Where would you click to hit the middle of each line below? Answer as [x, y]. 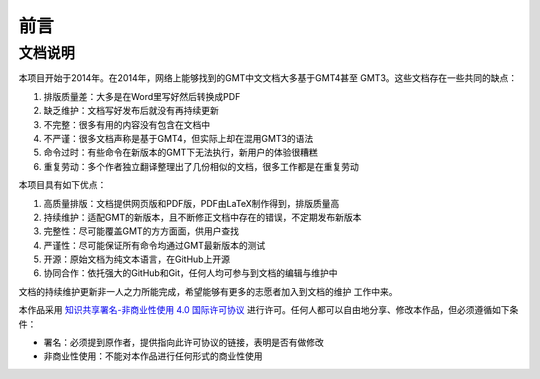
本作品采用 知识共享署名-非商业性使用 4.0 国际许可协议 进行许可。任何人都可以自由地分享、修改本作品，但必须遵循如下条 [268, 310]
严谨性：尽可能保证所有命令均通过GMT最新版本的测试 [154, 245]
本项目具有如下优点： [62, 185]
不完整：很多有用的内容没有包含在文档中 [126, 124]
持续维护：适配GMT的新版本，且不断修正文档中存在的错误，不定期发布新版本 [202, 217]
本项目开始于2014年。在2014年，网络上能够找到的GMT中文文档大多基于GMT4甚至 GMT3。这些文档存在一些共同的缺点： [268, 78]
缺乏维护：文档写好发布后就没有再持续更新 [131, 111]
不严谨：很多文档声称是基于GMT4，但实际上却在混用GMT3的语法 [178, 138]
